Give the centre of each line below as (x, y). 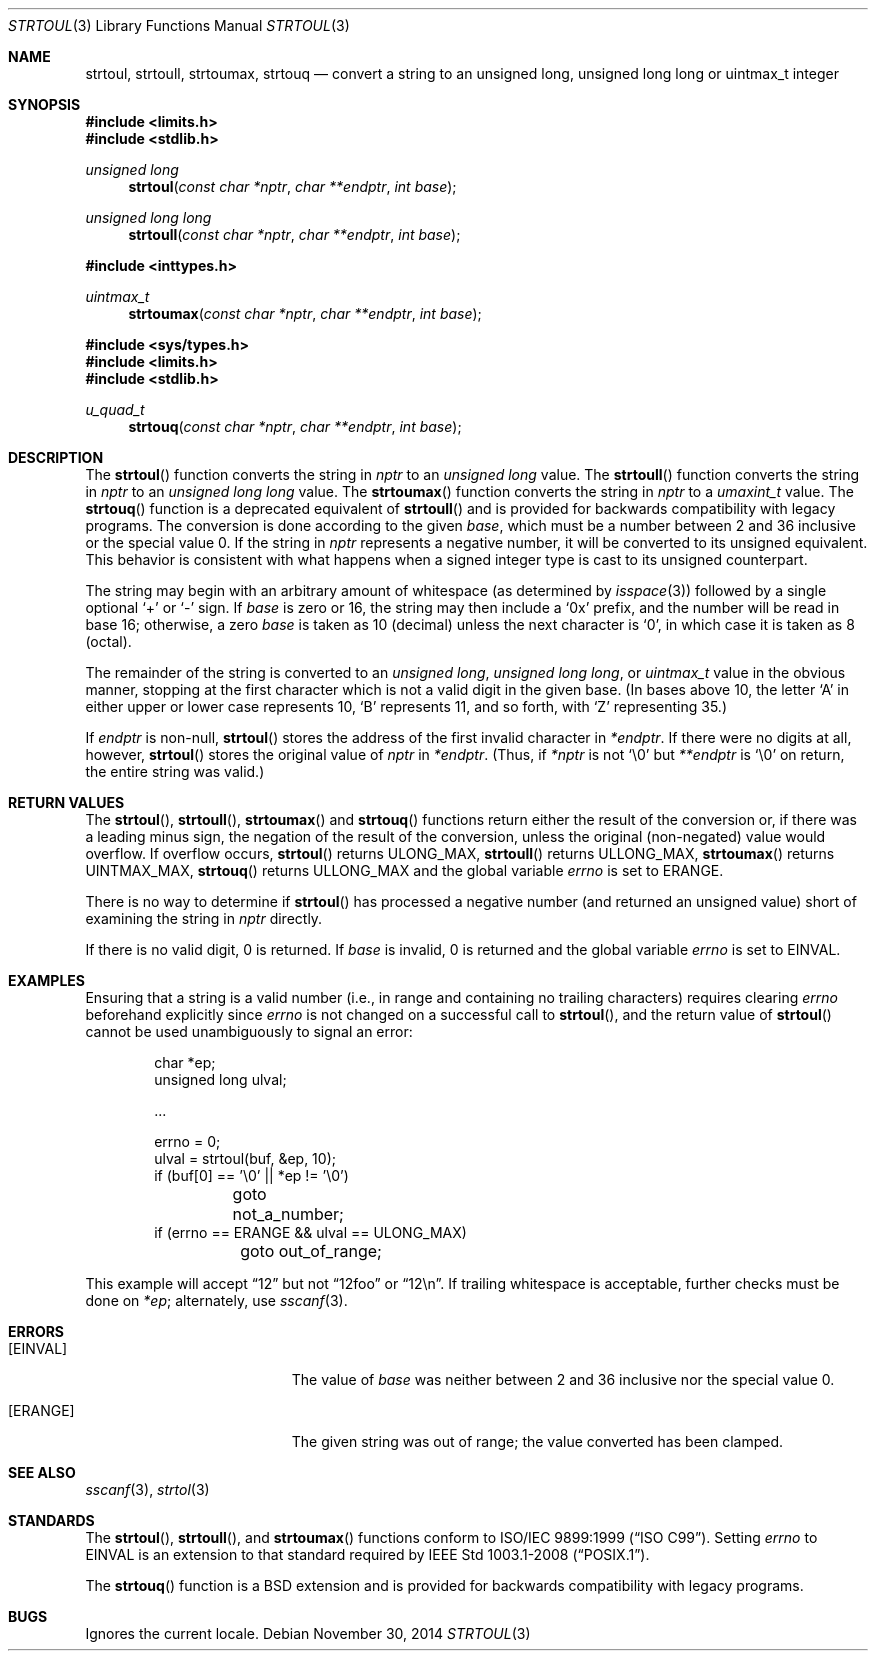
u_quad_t (115, 409)
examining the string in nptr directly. (204, 918)
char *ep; (185, 1062)
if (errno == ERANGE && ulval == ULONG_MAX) (310, 1232)
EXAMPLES (46, 980)
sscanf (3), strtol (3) (147, 1489)
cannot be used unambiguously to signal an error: (249, 1031)
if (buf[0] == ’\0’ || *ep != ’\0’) (251, 1175)
